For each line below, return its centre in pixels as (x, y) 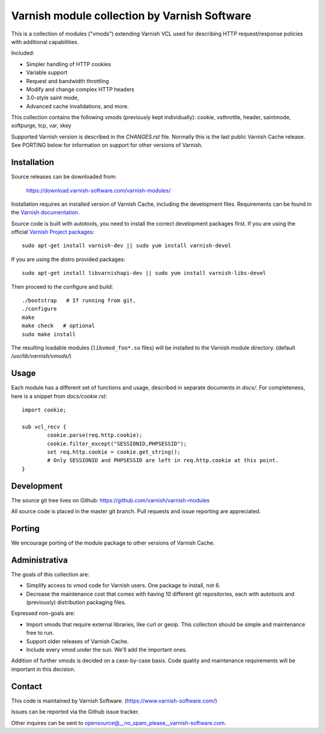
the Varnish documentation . (45, 212)
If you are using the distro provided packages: (68, 259)
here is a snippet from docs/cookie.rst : (59, 396)
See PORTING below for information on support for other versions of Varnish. (107, 145)
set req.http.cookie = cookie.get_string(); (114, 452)
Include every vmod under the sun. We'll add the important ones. (107, 650)
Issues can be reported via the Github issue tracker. (75, 712)
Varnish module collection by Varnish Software (131, 16)
